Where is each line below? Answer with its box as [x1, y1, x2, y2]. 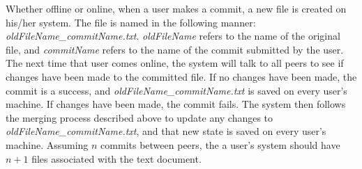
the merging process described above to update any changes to [6, 110, 273, 124]
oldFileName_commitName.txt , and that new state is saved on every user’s [6, 124, 326, 138]
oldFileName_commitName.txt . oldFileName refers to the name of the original [6, 29, 340, 43]
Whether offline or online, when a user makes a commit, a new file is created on [6, 1, 347, 15]
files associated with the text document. [31, 151, 202, 166]
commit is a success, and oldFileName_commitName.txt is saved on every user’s [6, 83, 347, 97]
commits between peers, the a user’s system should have [100, 137, 340, 152]
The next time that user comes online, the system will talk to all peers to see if [6, 56, 344, 70]
